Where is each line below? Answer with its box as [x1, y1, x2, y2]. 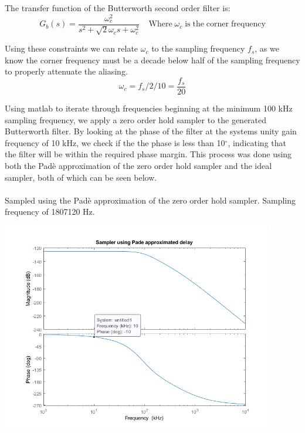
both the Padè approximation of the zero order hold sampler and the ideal [5, 159, 272, 171]
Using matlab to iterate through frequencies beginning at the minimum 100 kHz [5, 102, 293, 114]
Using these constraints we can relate [5, 42, 138, 55]
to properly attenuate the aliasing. [5, 65, 128, 77]
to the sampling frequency [151, 42, 245, 55]
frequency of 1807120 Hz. [5, 205, 95, 218]
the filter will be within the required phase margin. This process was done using [5, 148, 292, 160]
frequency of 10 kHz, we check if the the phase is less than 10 [5, 136, 225, 148]
